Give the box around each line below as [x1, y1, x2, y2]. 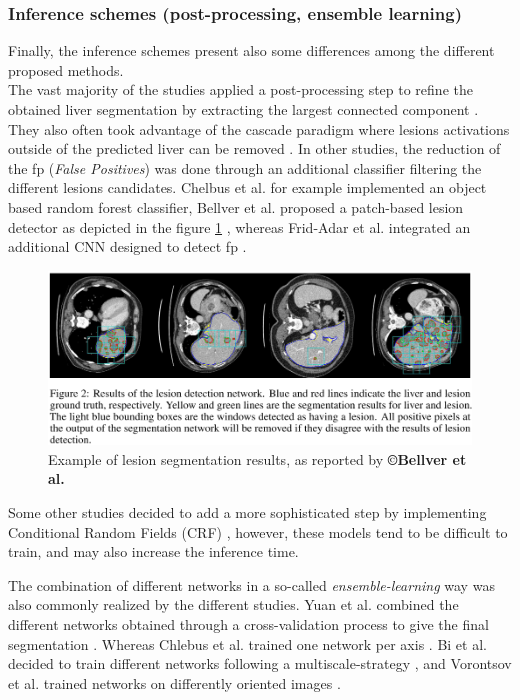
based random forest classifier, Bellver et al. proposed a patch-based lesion [8, 196, 464, 217]
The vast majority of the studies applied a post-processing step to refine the [8, 79, 473, 100]
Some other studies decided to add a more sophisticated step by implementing [8, 501, 487, 522]
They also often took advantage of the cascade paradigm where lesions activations [8, 118, 510, 139]
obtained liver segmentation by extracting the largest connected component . [8, 99, 479, 119]
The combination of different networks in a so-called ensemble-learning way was [8, 574, 495, 595]
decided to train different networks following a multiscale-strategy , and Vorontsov [8, 653, 512, 674]
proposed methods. [8, 59, 124, 80]
